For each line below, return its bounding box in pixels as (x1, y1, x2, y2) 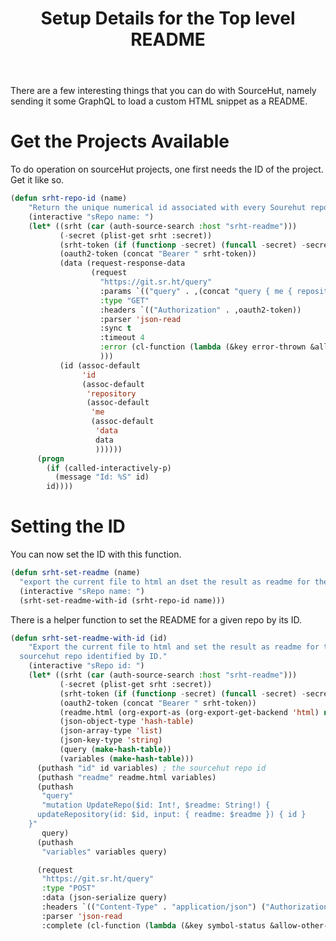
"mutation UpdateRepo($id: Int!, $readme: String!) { (41, 800, 271, 811)
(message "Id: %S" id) (54, 472, 150, 482)
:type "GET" (99, 295, 150, 306)
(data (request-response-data (59, 258, 186, 269)
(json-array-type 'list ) (59, 726, 163, 736)
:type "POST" (41, 883, 97, 894)
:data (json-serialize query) (41, 893, 168, 903)
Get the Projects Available (10, 130, 230, 153)
